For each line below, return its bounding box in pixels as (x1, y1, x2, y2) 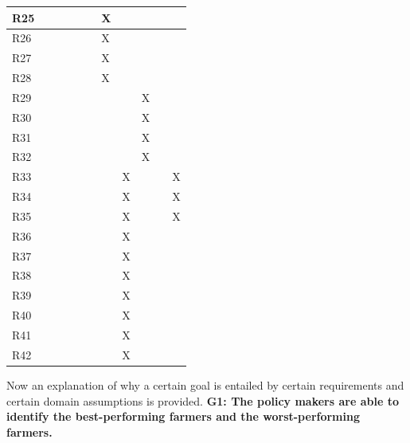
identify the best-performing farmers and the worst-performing (6, 408, 360, 425)
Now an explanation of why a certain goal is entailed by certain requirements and (6, 376, 404, 393)
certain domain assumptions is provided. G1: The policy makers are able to (6, 392, 399, 409)
